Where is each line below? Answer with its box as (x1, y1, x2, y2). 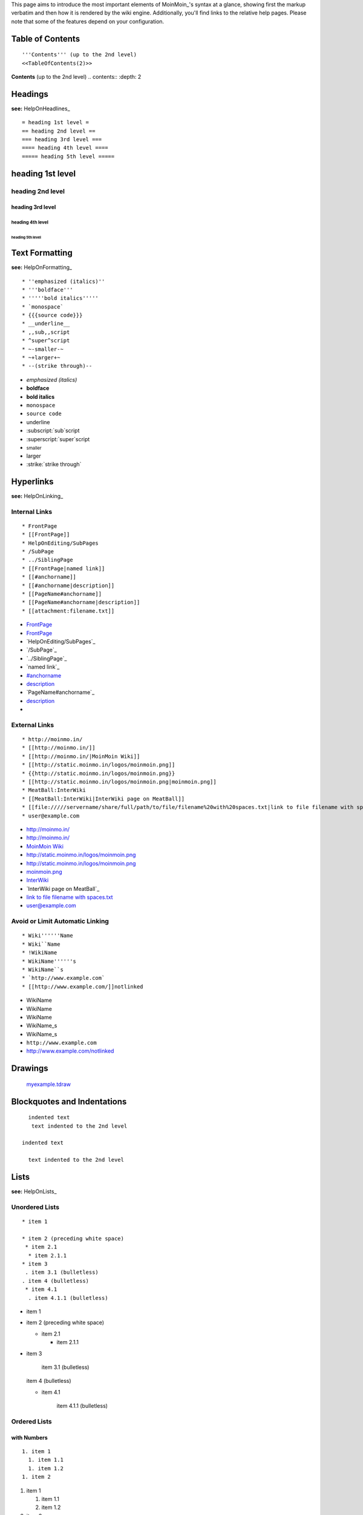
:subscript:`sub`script (26, 427, 80, 435)
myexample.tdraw (26, 1080, 71, 1088)
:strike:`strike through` (26, 461, 82, 468)
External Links (11, 721, 54, 729)
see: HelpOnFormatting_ (11, 264, 73, 271)
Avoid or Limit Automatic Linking (11, 917, 109, 925)
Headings (11, 88, 48, 99)
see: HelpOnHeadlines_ (11, 105, 70, 112)
